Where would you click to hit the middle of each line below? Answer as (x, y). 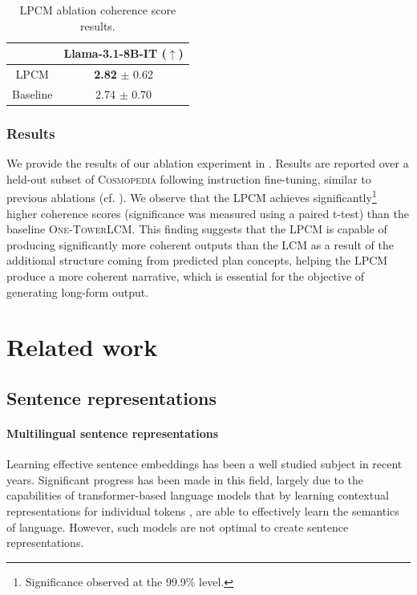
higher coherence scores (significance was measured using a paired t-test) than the (208, 213)
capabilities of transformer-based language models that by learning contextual (198, 495)
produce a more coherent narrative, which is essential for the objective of (186, 276)
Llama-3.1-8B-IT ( (115, 53)
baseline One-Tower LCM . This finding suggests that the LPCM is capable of (197, 229)
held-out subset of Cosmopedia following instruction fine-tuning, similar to (189, 178)
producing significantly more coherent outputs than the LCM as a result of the (200, 244)
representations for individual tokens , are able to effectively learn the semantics (203, 510)
